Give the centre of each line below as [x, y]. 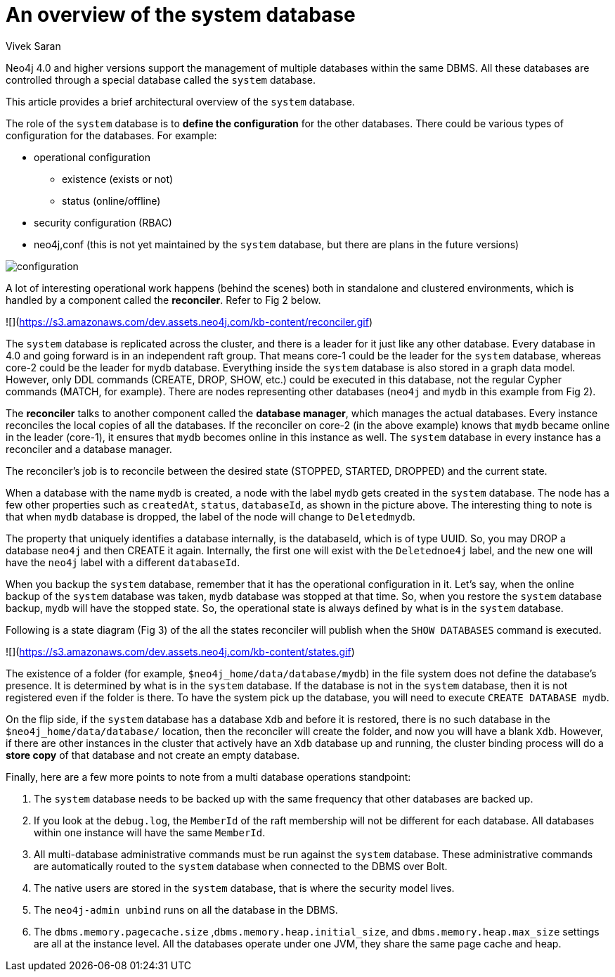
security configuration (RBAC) [103, 222]
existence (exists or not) [118, 179]
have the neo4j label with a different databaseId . [123, 562]
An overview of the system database [181, 15]
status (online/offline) [111, 200]
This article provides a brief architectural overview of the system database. [180, 101]
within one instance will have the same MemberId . [150, 832]
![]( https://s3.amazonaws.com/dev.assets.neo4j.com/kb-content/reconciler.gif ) [189, 321]
